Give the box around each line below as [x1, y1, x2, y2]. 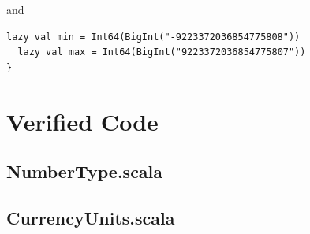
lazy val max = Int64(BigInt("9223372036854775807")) [17, 46, 306, 58]
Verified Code [6, 105, 159, 137]
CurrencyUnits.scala [6, 205, 175, 229]
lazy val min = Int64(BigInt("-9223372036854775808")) [6, 31, 301, 43]
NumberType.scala [6, 159, 163, 184]
